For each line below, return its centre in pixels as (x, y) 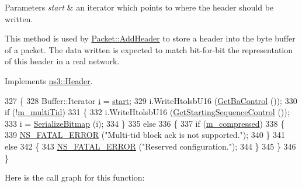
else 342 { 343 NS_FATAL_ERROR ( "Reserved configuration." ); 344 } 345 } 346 (150, 146)
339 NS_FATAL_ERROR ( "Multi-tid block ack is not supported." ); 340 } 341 (145, 135)
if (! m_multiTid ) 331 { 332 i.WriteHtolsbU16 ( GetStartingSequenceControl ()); (147, 112)
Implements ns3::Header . (49, 80)
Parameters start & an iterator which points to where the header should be (139, 7)
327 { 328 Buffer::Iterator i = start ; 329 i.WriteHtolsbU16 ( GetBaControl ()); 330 (151, 100)
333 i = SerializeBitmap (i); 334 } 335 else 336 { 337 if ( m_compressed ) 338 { (145, 123)
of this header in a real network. (62, 61)
